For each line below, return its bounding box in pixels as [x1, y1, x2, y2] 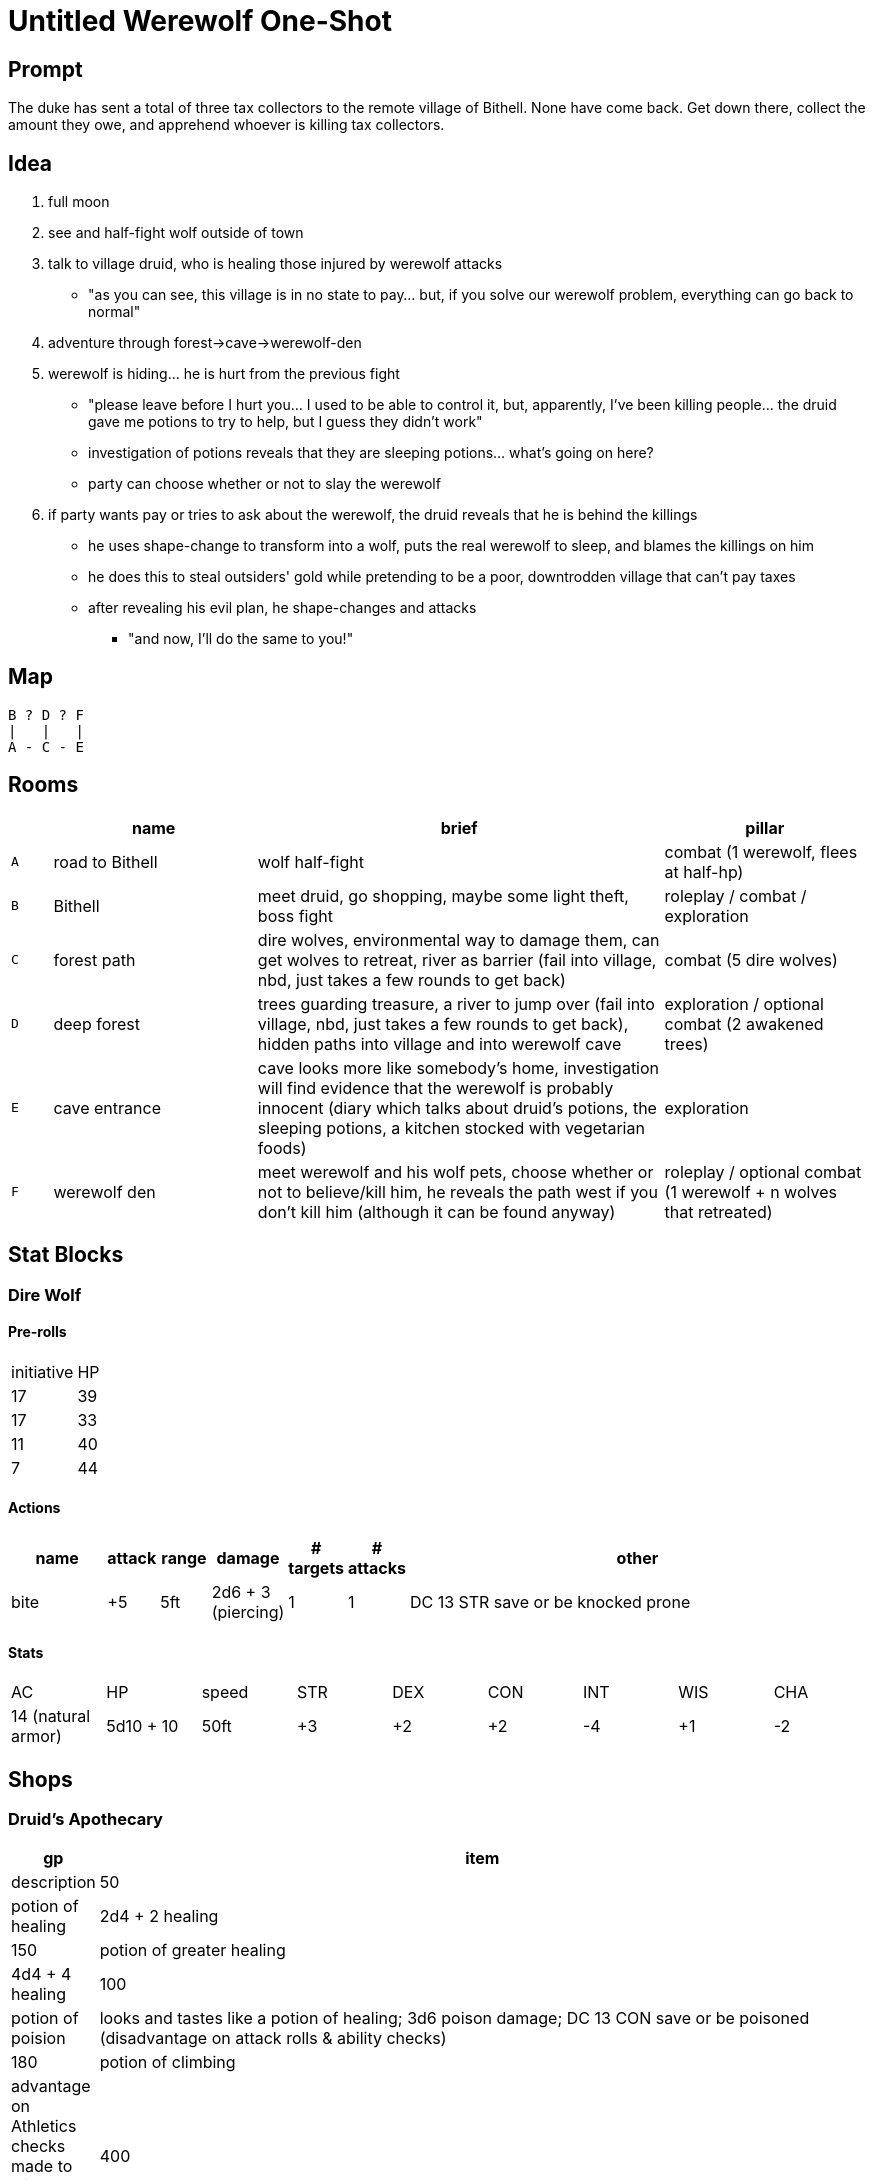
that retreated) [664, 1201, 773, 1222]
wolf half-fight [257, 851, 364, 872]
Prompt [8, 56, 83, 82]
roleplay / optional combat [664, 1161, 862, 1182]
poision [11, 2028, 66, 2049]
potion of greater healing [99, 1940, 286, 1961]
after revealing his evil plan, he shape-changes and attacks [88, 599, 477, 617]
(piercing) [211, 1601, 285, 1622]
